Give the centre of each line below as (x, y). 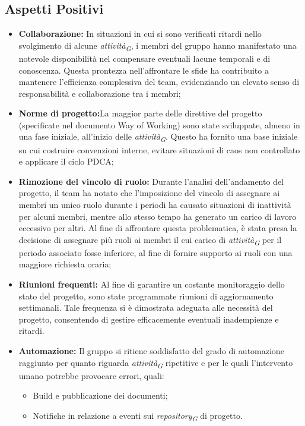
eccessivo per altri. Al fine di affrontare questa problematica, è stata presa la (158, 228)
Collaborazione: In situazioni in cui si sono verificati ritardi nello (140, 34)
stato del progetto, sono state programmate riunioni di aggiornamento (146, 296)
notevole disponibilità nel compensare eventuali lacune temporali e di (144, 58)
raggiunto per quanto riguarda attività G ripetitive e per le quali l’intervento (156, 363)
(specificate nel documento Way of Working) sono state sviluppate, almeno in (159, 124)
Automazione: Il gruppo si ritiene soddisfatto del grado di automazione (151, 351)
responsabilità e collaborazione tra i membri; (100, 93)
